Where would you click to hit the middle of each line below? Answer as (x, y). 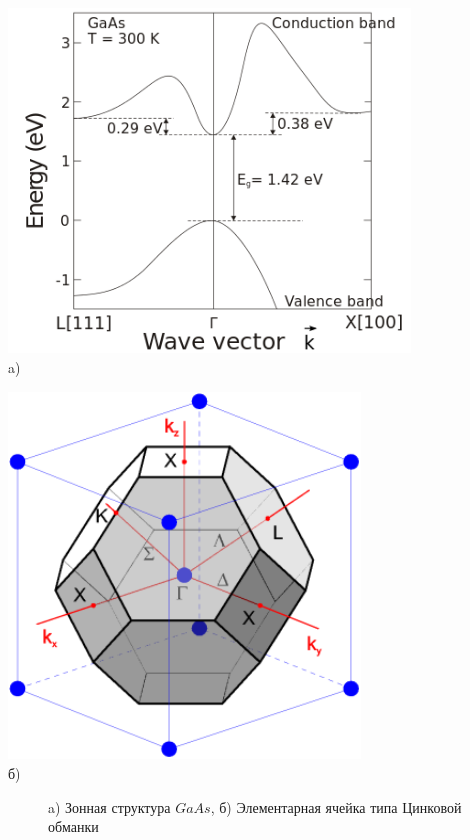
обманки (73, 826)
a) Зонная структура (109, 806)
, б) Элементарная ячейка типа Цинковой (336, 806)
